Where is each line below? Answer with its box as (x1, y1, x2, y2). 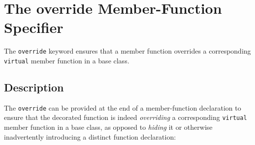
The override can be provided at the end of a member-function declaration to (4, 102, 241, 113)
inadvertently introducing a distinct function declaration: (4, 131, 176, 142)
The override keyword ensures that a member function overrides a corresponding (4, 46, 251, 56)
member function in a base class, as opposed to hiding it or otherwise (4, 122, 213, 132)
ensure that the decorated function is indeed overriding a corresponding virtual (4, 112, 247, 122)
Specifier (4, 17, 64, 37)
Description (4, 80, 64, 95)
